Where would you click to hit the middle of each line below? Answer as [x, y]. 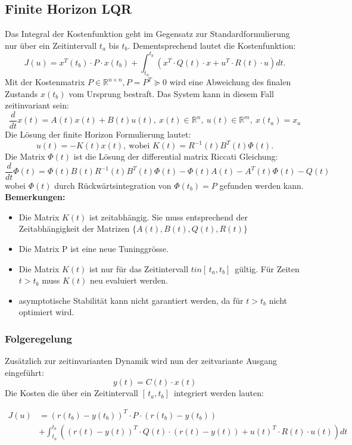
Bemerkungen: [35, 197]
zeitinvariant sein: [37, 105]
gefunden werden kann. [261, 185]
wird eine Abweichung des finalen [230, 82]
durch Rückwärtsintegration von [113, 185]
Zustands [21, 93]
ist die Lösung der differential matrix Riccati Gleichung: [176, 156]
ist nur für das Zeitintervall [139, 268]
